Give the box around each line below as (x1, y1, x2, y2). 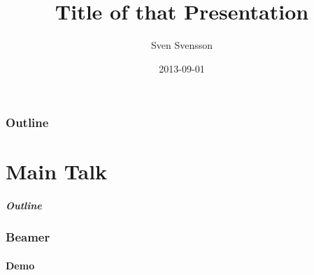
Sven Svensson (150, 38, 213, 52)
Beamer (6, 228, 50, 246)
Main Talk (6, 157, 108, 186)
